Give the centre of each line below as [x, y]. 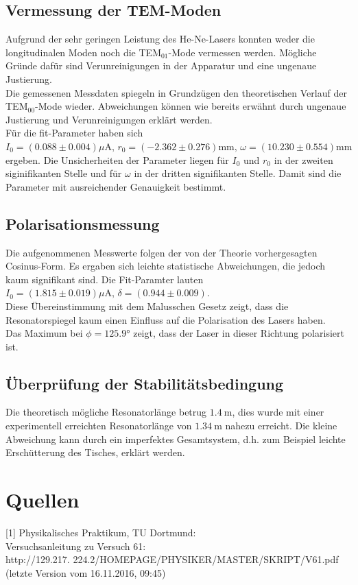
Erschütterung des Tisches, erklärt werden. [95, 452]
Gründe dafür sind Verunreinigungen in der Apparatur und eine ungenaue [161, 65]
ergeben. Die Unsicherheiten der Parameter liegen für [117, 159]
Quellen [43, 500]
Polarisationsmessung [83, 223]
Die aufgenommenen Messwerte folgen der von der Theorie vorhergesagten [162, 252]
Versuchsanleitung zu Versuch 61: [76, 546]
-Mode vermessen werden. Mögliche [242, 52]
